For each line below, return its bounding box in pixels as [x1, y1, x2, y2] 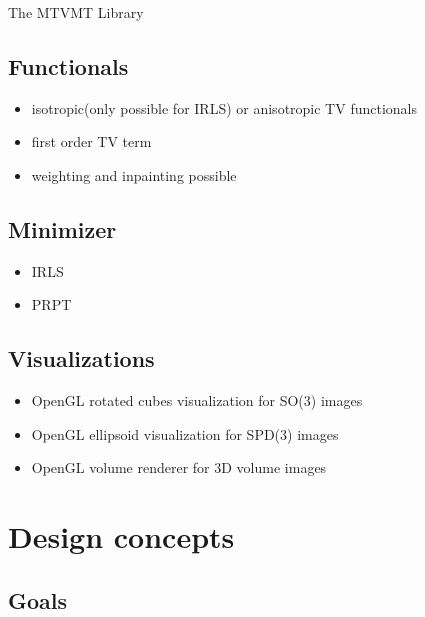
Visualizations [8, 343, 155, 374]
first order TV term [31, 131, 152, 152]
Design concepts [8, 516, 235, 557]
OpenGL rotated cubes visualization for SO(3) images [31, 390, 363, 411]
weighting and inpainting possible [31, 164, 237, 185]
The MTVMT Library [8, 2, 144, 22]
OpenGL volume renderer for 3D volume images [31, 457, 327, 478]
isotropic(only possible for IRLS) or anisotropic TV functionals [31, 97, 417, 118]
